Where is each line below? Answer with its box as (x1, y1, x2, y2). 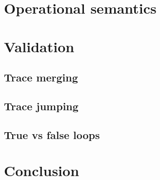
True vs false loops (4, 127, 100, 142)
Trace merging (4, 70, 78, 85)
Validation (4, 36, 75, 56)
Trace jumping (4, 98, 79, 113)
